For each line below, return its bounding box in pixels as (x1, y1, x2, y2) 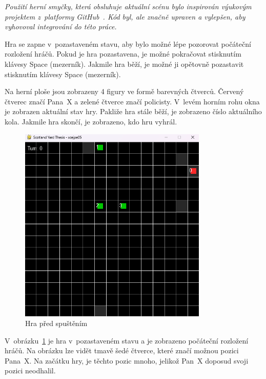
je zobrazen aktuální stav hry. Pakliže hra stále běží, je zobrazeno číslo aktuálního (5, 106, 262, 117)
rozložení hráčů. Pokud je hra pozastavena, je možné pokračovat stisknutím (5, 48, 241, 59)
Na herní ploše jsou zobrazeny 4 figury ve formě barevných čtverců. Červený (5, 86, 244, 97)
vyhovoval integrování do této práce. (5, 21, 117, 32)
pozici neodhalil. (5, 365, 56, 376)
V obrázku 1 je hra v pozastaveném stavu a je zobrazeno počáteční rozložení (5, 335, 249, 346)
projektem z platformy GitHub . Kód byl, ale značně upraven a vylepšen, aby (5, 11, 245, 22)
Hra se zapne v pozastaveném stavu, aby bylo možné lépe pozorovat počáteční (5, 38, 251, 49)
